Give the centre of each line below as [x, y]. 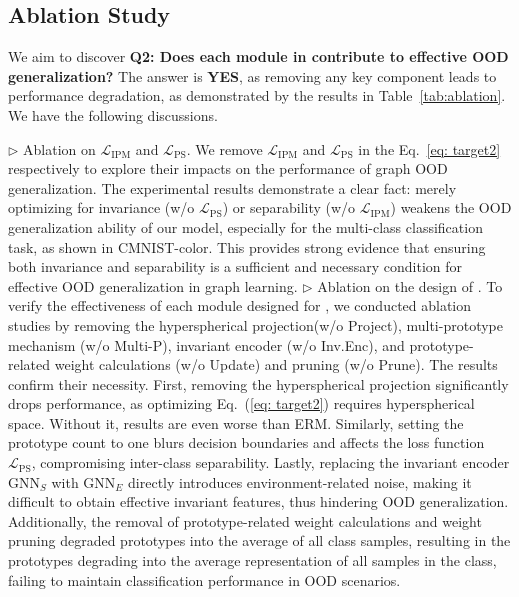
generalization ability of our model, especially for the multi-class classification [245, 226]
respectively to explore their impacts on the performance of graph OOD [228, 168]
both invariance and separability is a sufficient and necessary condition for [235, 266]
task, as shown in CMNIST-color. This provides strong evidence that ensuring [247, 246]
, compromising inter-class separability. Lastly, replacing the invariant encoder [270, 462]
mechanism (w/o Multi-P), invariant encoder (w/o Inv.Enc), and [206, 344]
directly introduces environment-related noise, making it [300, 481]
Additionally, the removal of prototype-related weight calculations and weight [245, 520]
